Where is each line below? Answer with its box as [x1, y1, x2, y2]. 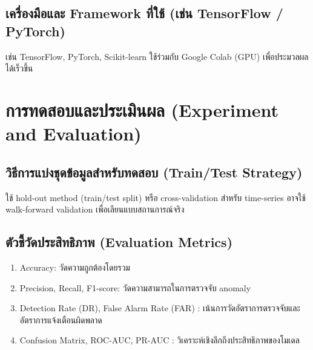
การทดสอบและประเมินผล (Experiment [5, 97, 279, 122]
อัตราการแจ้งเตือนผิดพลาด [19, 313, 102, 326]
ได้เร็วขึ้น [5, 62, 33, 74]
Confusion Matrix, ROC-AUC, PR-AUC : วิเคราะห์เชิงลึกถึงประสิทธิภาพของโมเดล [19, 334, 300, 346]
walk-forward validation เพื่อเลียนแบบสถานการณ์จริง [5, 203, 185, 216]
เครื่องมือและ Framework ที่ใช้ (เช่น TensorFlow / [5, 4, 283, 22]
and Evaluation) [5, 121, 142, 146]
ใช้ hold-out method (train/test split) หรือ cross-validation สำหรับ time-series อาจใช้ [5, 191, 306, 203]
